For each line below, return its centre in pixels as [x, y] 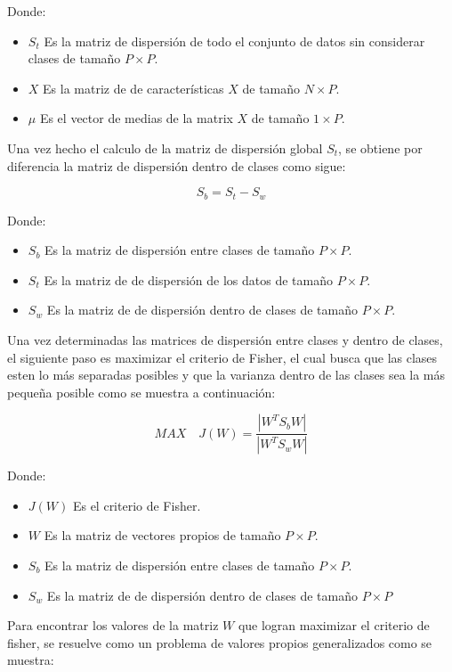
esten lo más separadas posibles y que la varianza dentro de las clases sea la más [226, 375]
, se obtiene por [380, 148]
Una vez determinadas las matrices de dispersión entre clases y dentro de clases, [225, 339]
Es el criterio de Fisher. [137, 505]
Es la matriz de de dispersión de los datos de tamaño [188, 279]
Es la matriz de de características [133, 88]
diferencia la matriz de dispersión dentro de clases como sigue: [177, 165]
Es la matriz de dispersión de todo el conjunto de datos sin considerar [234, 41]
